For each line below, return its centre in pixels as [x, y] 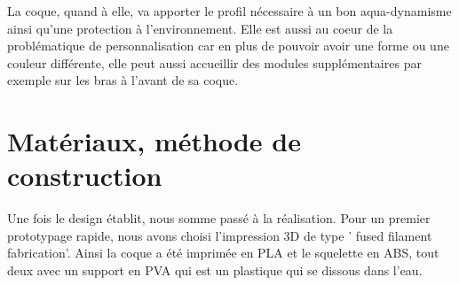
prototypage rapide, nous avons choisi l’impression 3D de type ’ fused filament [220, 235]
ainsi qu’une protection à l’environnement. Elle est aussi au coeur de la [200, 28]
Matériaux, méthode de [154, 141]
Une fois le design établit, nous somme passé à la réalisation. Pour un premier [219, 218]
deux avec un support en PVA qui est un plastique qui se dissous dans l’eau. [215, 270]
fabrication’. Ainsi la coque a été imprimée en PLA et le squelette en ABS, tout [223, 253]
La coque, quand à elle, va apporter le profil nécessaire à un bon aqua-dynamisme [229, 11]
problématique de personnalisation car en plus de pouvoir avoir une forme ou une [228, 46]
